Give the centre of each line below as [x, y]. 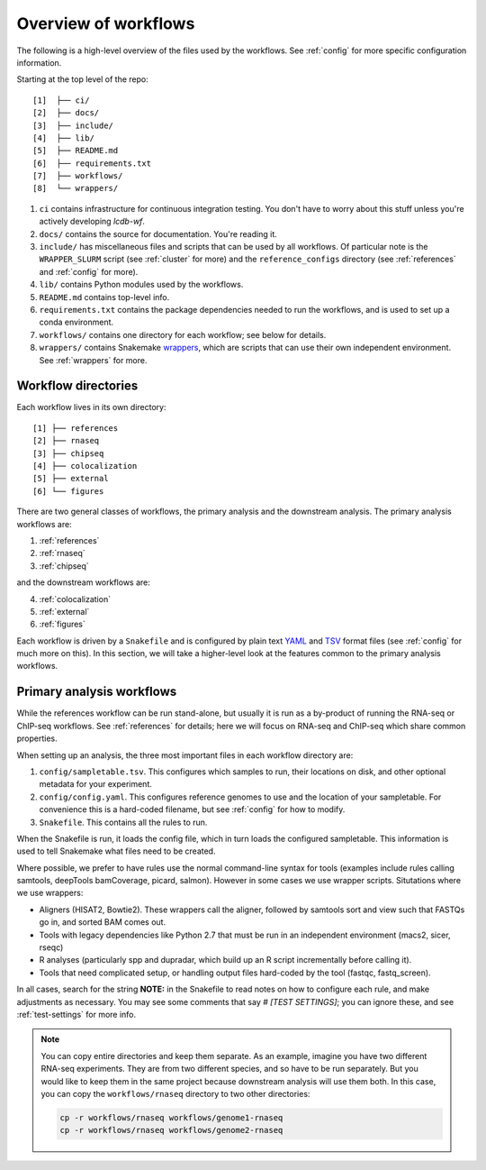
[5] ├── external [71, 479]
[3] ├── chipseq [68, 453]
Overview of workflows [106, 23]
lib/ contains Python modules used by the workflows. [141, 285]
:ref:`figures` [62, 624]
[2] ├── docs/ [66, 113]
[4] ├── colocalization [85, 466]
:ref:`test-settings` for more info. [76, 1014]
